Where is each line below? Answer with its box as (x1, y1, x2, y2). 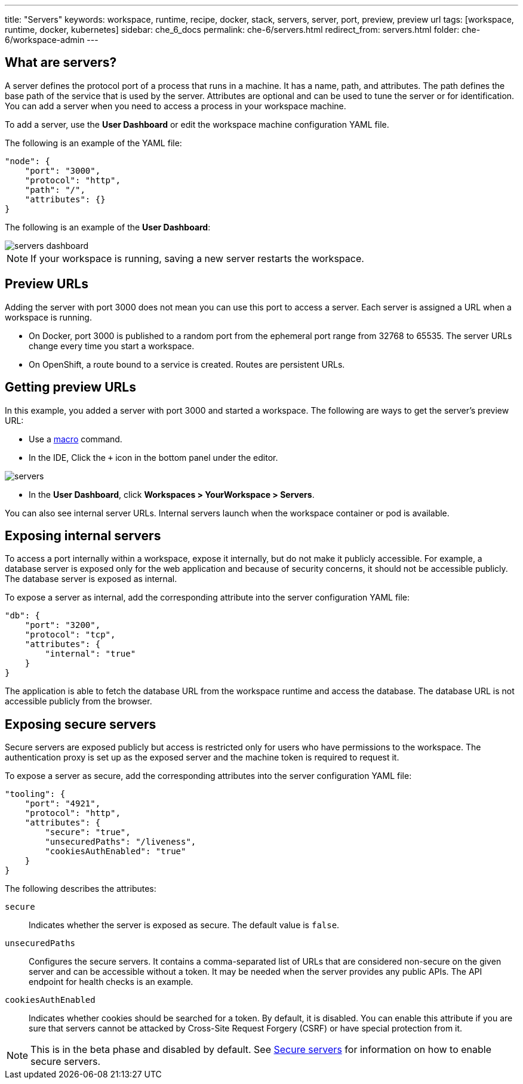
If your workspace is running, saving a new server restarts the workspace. (30, 252, 364, 264)
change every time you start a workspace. (29, 340, 195, 351)
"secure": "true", (45, 827, 131, 837)
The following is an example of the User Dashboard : (5, 221, 211, 232)
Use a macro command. (29, 433, 122, 444)
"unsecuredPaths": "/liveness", (45, 837, 196, 847)
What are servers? (5, 55, 117, 70)
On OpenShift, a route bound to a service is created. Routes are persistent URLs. (29, 359, 345, 369)
